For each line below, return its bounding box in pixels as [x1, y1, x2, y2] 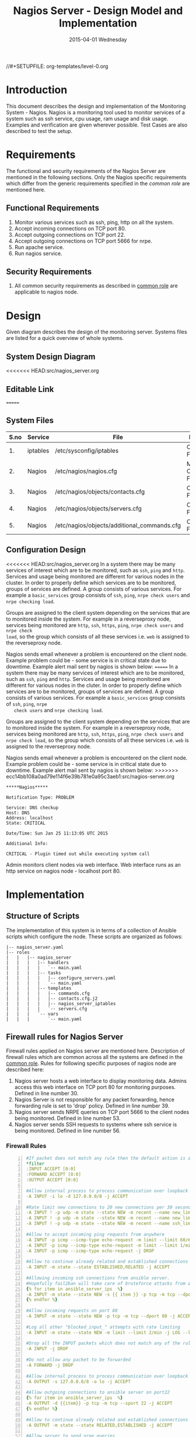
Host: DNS [6, 810, 30, 816]
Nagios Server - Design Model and [13, 4, 183, 18]
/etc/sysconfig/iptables [55, 447, 119, 455]
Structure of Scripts [6, 911, 80, 921]
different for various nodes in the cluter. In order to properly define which [6, 682, 182, 689]
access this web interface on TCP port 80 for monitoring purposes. [14, 1084, 176, 1091]
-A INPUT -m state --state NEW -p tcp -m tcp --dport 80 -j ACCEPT [26, 1313, 194, 1319]
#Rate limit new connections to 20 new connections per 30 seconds [26, 1204, 194, 1210]
